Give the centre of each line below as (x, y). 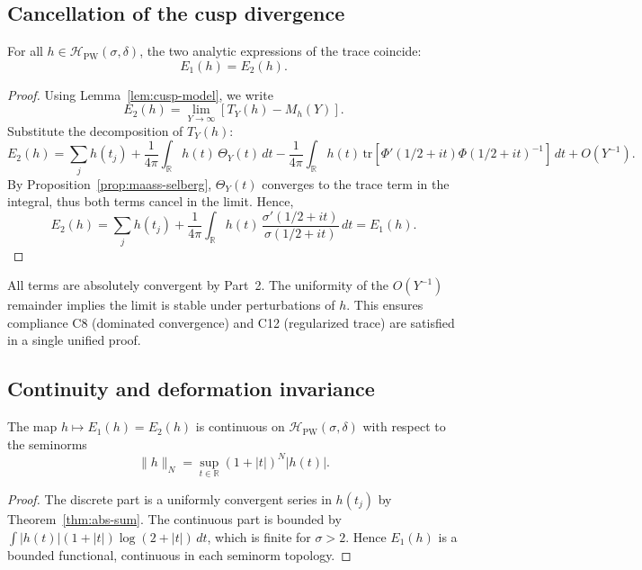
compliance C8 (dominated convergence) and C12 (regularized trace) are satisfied (231, 322)
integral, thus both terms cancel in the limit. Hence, (151, 201)
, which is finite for (259, 536)
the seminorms (47, 443)
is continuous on (240, 426)
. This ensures (385, 305)
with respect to (404, 426)
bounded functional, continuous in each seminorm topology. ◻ (179, 554)
